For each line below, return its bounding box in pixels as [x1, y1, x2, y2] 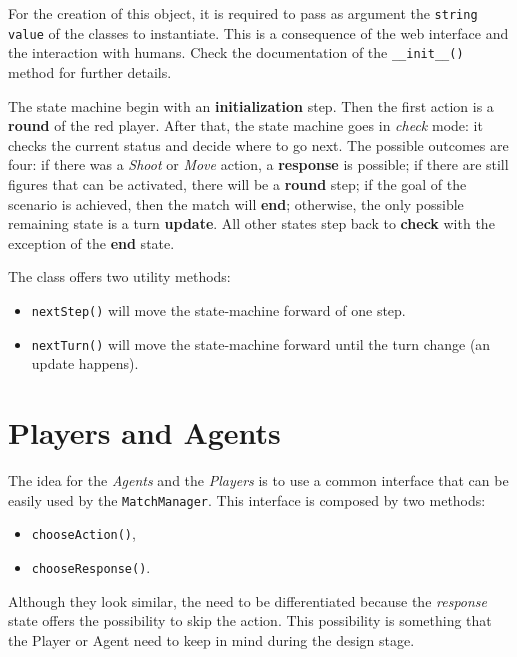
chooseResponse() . [31, 556, 151, 577]
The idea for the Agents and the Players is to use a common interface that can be [8, 469, 509, 490]
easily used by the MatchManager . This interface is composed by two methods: [8, 489, 486, 510]
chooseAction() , [31, 523, 136, 544]
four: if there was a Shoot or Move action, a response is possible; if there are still [8, 154, 509, 175]
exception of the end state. [8, 232, 175, 253]
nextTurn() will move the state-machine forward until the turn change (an [31, 333, 491, 354]
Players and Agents [8, 412, 281, 452]
